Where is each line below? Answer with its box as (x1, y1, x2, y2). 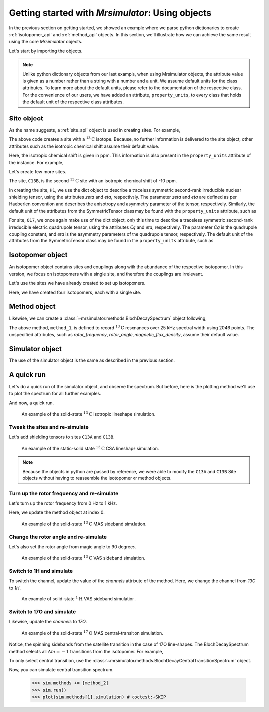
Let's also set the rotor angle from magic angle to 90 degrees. (9, 543, 136, 550)
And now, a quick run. (9, 400, 54, 406)
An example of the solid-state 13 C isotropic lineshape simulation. (21, 411, 156, 417)
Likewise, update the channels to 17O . (9, 619, 87, 625)
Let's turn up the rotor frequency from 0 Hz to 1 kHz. (9, 500, 117, 506)
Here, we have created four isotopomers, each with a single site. (9, 289, 142, 295)
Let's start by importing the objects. (9, 48, 83, 54)
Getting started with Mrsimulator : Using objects (9, 7, 212, 18)
